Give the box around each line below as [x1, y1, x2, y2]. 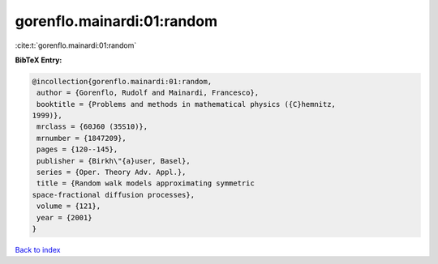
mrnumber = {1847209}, [36, 134, 127, 143]
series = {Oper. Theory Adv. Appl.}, [36, 168, 187, 177]
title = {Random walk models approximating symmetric [36, 179, 255, 188]
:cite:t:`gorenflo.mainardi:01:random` [15, 40, 137, 50]
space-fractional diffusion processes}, [32, 190, 195, 199]
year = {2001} [36, 213, 92, 222]
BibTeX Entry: [15, 55, 62, 65]
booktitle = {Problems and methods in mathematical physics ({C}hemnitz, [36, 100, 337, 109]
